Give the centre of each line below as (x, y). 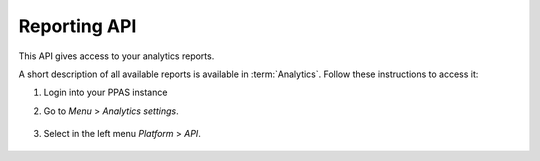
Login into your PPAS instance (105, 92)
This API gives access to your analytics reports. (116, 56)
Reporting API (77, 26)
